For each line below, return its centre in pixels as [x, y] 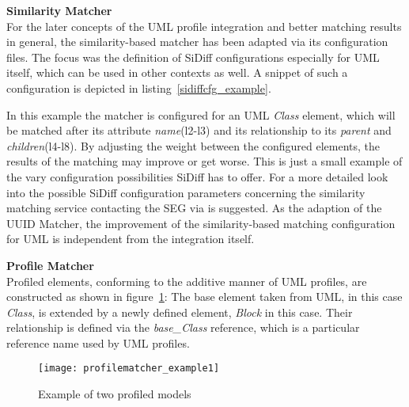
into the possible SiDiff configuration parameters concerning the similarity [186, 192]
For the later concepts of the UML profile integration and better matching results [204, 26]
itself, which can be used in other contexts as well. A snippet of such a [177, 72]
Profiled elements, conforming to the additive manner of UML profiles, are [187, 281]
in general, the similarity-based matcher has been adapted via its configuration [197, 42]
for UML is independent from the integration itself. [131, 239]
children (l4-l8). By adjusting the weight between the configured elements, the [193, 145]
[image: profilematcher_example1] [129, 369]
